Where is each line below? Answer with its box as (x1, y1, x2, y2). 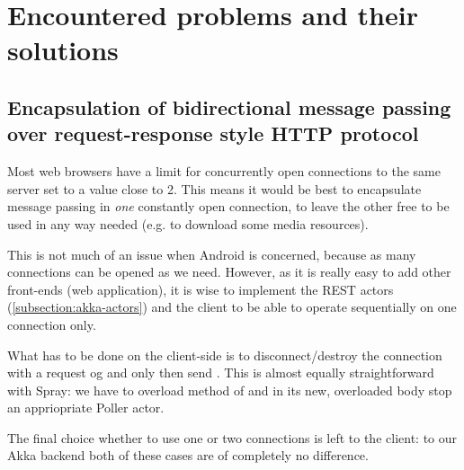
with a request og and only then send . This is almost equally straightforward (7, 363, 434, 382)
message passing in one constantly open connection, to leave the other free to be (7, 197, 450, 216)
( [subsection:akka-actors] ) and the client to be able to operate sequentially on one (7, 297, 457, 316)
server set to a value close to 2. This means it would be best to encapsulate (7, 179, 422, 198)
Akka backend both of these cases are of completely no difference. (7, 446, 369, 465)
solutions (7, 31, 119, 68)
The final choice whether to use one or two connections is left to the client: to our (7, 428, 458, 447)
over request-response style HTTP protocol (7, 120, 419, 147)
